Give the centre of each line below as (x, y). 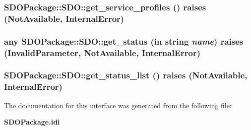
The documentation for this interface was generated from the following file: (118, 105)
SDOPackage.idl (32, 122)
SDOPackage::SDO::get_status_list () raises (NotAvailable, (126, 75)
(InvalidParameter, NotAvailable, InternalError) (102, 52)
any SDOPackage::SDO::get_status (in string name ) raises (124, 41)
